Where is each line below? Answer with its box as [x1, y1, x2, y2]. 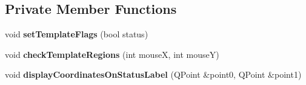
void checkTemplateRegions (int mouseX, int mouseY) [5, 48, 219, 60]
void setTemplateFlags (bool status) [5, 28, 148, 40]
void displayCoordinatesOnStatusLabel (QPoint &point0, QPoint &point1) [5, 68, 302, 81]
